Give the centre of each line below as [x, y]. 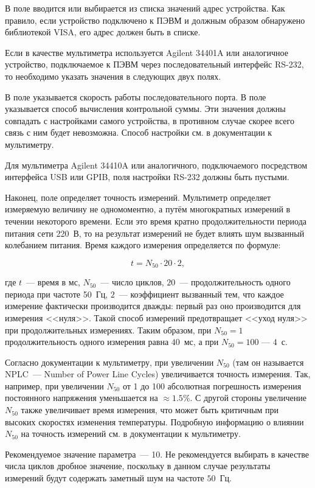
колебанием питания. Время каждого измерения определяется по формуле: [143, 245]
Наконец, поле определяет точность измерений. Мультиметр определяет [138, 197]
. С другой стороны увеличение [248, 398]
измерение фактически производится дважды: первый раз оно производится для [153, 306]
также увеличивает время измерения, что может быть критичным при [150, 410]
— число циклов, [132, 282]
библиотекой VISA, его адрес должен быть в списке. [103, 32]
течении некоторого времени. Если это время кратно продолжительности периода [156, 221]
